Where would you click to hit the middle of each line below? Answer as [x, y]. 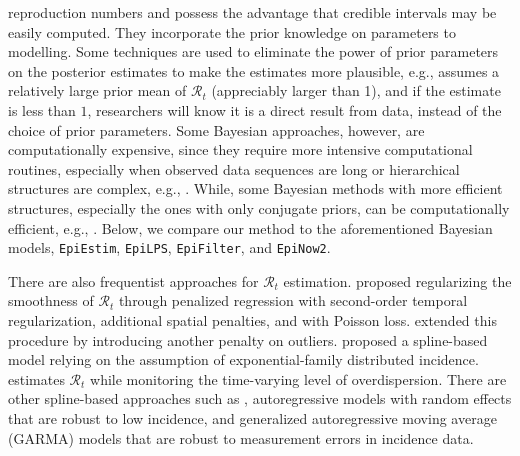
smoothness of [51, 300]
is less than [42, 109]
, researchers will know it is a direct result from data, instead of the [294, 109]
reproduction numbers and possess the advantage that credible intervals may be [252, 12]
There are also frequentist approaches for [133, 280]
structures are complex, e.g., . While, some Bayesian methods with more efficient [255, 188]
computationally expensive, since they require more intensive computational [240, 149]
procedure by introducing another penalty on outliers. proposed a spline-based [248, 339]
